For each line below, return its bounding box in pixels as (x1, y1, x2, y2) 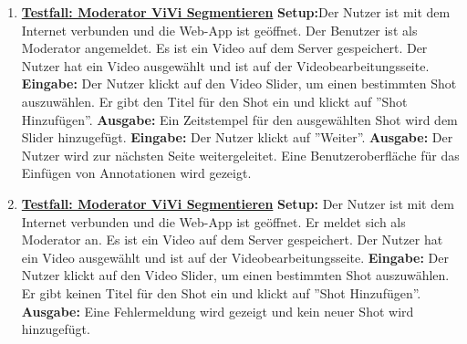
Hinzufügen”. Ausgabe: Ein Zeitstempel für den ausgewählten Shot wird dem (21, 109, 458, 129)
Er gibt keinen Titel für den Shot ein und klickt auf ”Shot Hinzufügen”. (21, 283, 421, 302)
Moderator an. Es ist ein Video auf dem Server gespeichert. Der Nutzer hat (21, 230, 443, 249)
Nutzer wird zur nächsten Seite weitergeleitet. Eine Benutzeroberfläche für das (21, 145, 460, 164)
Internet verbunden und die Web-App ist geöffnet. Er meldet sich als (21, 212, 406, 231)
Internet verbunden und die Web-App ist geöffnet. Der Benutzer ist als (21, 20, 418, 39)
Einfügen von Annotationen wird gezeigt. (21, 163, 252, 182)
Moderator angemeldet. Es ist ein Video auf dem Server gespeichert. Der (21, 38, 428, 57)
